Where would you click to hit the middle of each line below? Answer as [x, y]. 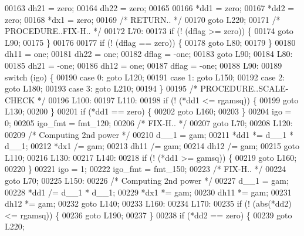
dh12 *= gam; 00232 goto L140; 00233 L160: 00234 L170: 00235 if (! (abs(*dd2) [148, 203]
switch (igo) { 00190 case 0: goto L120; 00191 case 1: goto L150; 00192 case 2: [145, 77]
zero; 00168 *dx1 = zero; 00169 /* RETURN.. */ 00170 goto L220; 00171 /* [143, 19]
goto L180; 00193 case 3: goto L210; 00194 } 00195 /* [101, 88]
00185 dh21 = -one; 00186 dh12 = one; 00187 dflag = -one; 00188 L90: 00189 [143, 65]
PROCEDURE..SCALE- [244, 88]
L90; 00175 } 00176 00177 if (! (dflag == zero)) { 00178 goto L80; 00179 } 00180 [150, 42]
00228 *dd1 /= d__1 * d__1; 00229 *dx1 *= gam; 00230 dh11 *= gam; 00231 [148, 192]
